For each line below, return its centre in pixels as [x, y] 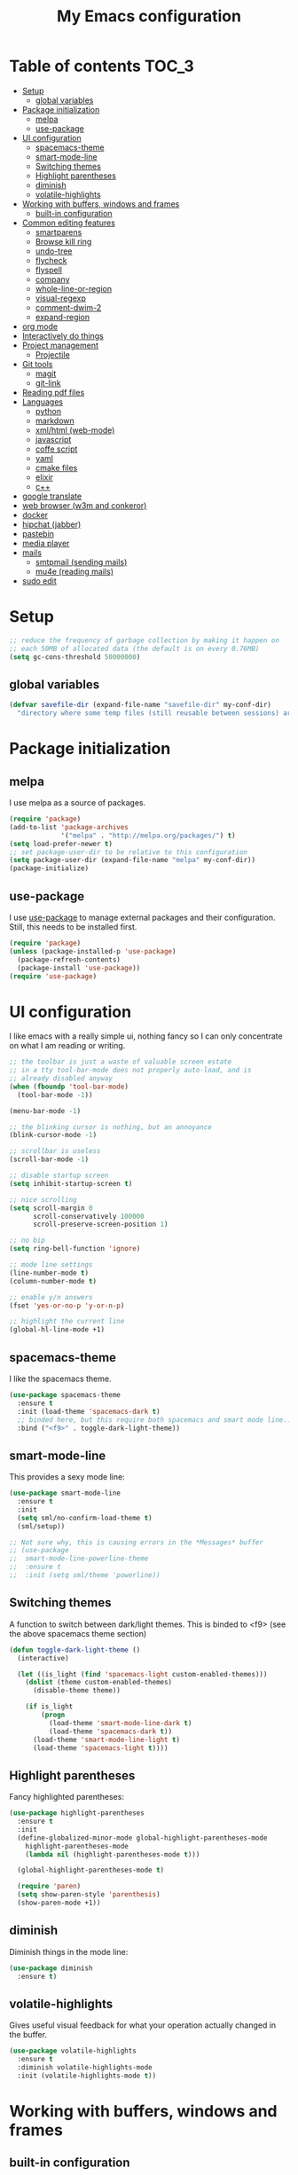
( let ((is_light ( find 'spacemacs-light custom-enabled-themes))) [142, 1674]
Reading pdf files [53, 392]
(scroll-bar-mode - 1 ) [49, 1159]
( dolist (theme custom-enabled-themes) [99, 1683]
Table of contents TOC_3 [102, 66]
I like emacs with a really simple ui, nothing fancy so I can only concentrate [146, 1036]
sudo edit [39, 581]
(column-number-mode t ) [53, 1281]
